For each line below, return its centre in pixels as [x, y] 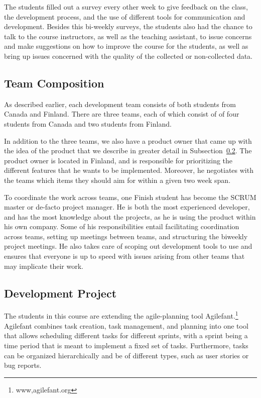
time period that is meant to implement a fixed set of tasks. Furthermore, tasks [126, 345]
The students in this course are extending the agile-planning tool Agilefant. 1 [121, 315]
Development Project [60, 293]
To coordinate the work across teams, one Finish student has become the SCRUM [130, 197]
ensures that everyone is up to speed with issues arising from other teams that [124, 256]
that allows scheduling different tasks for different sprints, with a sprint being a [126, 335]
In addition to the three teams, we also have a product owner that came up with [128, 140]
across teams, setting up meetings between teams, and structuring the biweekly [126, 236]
